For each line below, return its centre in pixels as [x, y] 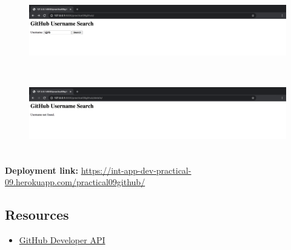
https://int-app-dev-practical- [136, 170]
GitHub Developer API [62, 240]
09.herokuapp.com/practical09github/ [75, 182]
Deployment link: [42, 170]
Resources [37, 215]
